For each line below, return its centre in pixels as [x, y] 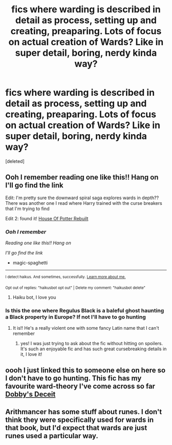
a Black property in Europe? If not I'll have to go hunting [76, 317]
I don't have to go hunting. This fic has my [73, 378]
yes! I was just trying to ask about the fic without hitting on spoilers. [91, 343]
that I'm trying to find [27, 208]
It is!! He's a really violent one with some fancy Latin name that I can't [86, 328]
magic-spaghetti [30, 263]
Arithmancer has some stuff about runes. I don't [84, 411]
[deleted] [15, 161]
